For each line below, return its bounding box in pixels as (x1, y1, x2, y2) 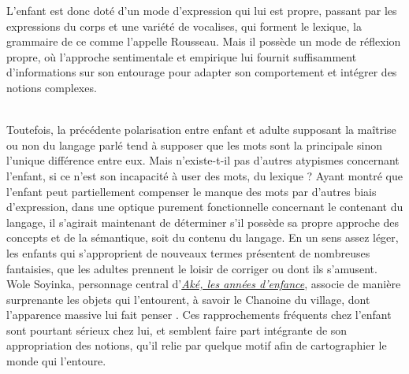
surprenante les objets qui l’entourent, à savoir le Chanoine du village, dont (6, 291, 370, 307)
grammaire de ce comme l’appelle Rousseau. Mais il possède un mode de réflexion (6, 33, 401, 50)
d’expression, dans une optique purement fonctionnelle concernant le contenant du (6, 198, 403, 215)
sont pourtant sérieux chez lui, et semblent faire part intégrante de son (6, 321, 348, 338)
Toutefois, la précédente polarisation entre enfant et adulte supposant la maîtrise (6, 121, 396, 138)
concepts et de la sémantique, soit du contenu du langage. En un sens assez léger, (6, 229, 399, 246)
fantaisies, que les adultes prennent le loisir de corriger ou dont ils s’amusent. (6, 260, 377, 276)
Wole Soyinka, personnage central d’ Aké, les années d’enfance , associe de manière (6, 276, 401, 292)
